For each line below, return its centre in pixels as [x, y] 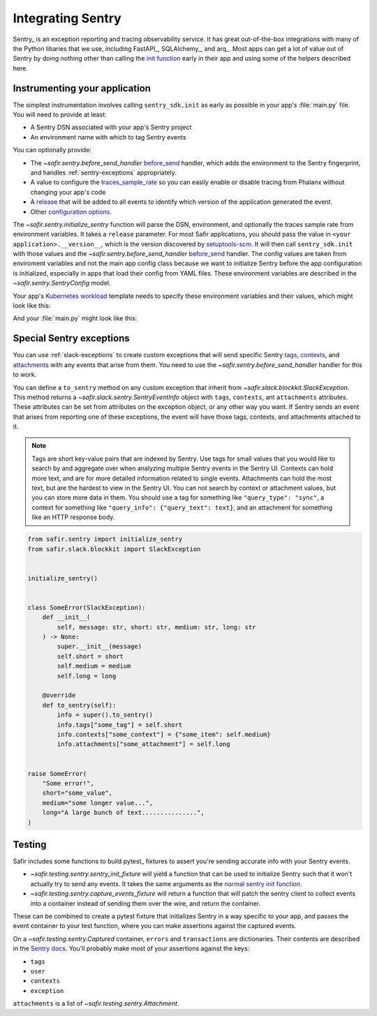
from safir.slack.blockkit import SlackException [114, 549]
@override [59, 695]
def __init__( [66, 617]
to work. [25, 375]
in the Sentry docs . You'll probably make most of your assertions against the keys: [131, 948]
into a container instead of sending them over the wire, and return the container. [146, 903]
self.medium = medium [94, 666]
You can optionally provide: [52, 150]
